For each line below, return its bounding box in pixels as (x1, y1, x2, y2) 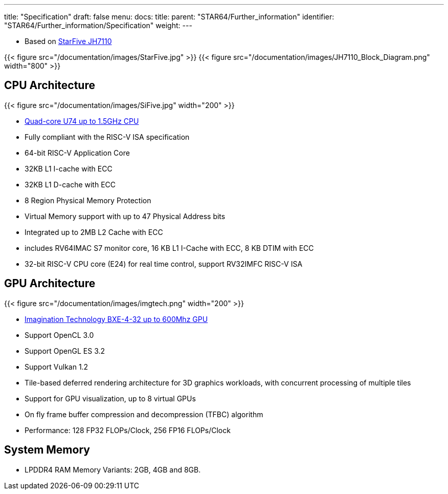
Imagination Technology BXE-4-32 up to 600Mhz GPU (25, 314, 208, 324)
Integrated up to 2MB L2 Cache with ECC (25, 227, 163, 237)
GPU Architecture (4, 277, 96, 290)
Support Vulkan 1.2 (25, 362, 88, 371)
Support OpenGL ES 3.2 (25, 346, 105, 355)
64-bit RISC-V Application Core (25, 148, 130, 157)
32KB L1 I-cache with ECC (25, 164, 113, 173)
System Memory (4, 443, 90, 457)
